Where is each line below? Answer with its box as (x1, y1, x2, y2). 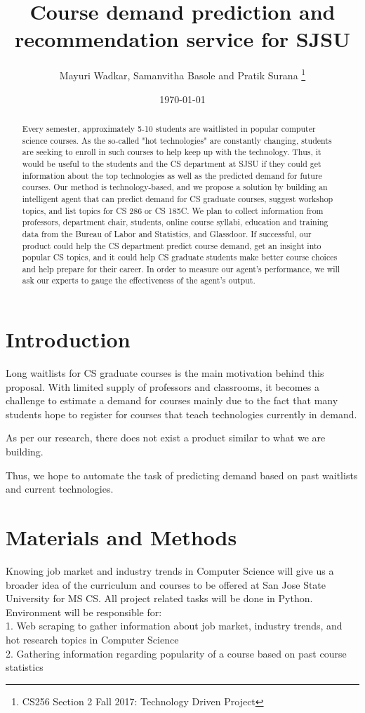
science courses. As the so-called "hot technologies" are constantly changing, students (22, 134, 332, 146)
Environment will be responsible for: (6, 604, 162, 619)
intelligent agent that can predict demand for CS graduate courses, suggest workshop (22, 192, 333, 204)
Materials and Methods (6, 523, 237, 552)
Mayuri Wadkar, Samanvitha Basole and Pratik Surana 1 (59, 66, 306, 82)
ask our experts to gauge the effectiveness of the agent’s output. (22, 274, 255, 286)
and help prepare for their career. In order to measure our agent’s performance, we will (22, 262, 340, 274)
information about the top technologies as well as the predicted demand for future (22, 169, 322, 181)
